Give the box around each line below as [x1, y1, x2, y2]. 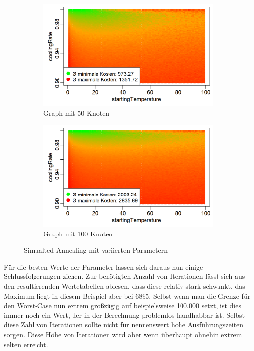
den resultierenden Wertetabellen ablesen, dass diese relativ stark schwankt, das [4, 280, 245, 291]
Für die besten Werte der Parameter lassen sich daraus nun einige [4, 261, 203, 272]
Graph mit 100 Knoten [43, 228, 113, 238]
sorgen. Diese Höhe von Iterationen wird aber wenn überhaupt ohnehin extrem [4, 329, 242, 339]
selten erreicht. [4, 339, 48, 349]
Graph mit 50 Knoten [43, 107, 109, 117]
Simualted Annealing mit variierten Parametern [24, 245, 168, 255]
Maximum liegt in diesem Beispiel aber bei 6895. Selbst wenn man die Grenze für [4, 290, 251, 301]
